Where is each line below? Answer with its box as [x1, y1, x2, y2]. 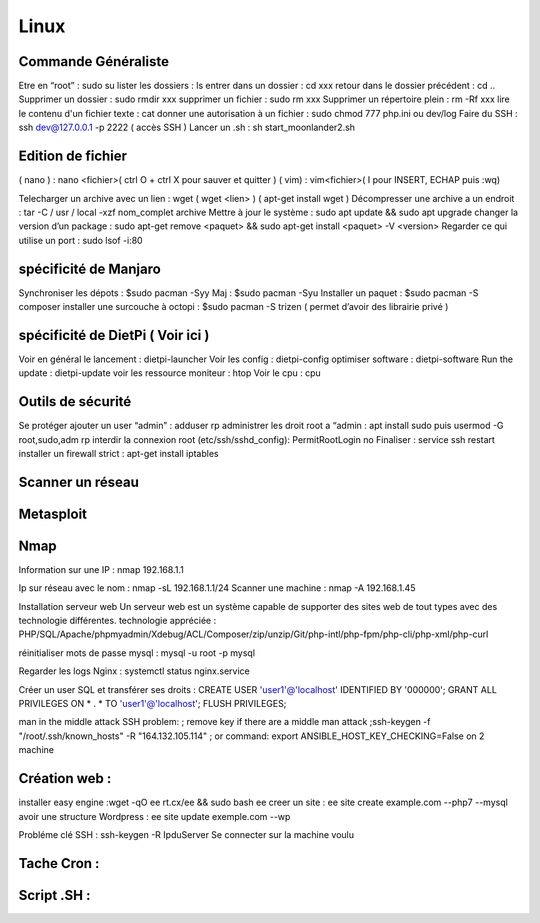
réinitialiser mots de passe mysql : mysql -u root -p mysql [18, 646, 255, 659]
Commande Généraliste [18, 53, 170, 70]
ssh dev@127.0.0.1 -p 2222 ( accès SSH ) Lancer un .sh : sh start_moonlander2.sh [18, 121, 355, 134]
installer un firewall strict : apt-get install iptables [18, 447, 219, 459]
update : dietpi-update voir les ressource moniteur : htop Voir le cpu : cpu [18, 367, 322, 379]
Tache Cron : [18, 855, 100, 872]
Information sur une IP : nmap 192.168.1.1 [18, 563, 184, 575]
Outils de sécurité [18, 393, 132, 410]
